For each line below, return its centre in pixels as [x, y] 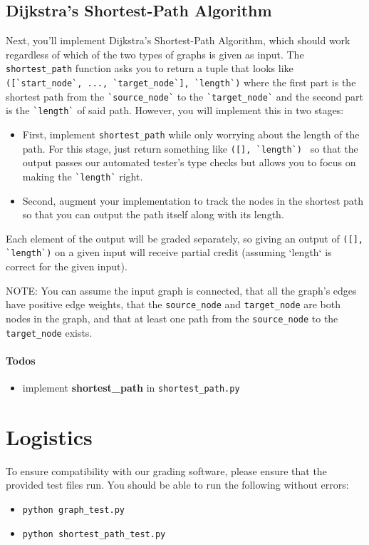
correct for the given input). [67, 266]
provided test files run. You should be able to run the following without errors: [177, 485]
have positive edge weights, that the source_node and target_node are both [173, 304]
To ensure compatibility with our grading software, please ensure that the [166, 470]
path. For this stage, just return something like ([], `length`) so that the [190, 148]
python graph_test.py [73, 510]
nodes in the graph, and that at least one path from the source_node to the [172, 318]
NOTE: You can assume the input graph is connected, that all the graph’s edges [181, 290]
